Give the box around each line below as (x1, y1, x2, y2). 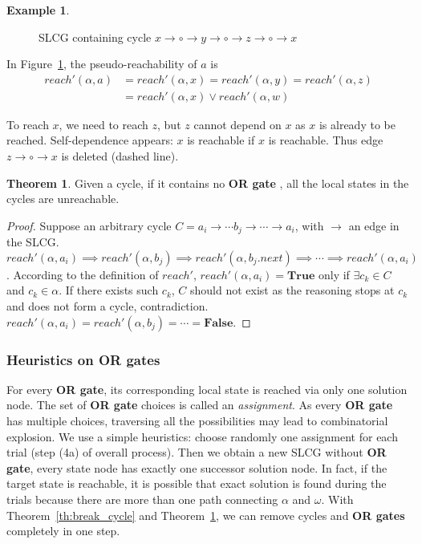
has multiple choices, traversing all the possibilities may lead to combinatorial (6, 412, 388, 429)
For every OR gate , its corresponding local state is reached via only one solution (6, 380, 408, 397)
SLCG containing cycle (39, 28, 152, 45)
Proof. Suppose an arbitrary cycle (6, 217, 172, 233)
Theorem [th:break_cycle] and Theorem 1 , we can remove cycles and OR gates (6, 506, 405, 523)
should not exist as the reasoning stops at (190, 282, 395, 298)
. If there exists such (59, 282, 159, 298)
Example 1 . (6, 2, 70, 18)
